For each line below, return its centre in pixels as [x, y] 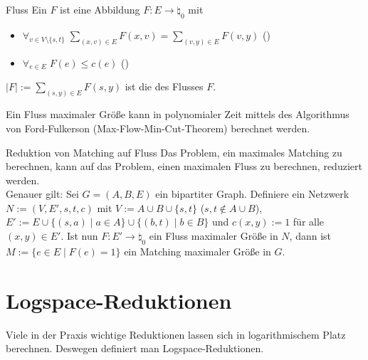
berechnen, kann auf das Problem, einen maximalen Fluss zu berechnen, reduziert [184, 166]
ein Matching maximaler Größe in [198, 251]
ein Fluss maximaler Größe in [214, 236]
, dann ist [310, 236]
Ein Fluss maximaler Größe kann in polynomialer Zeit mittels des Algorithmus [178, 114]
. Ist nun [79, 236]
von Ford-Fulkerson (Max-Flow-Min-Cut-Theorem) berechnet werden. [158, 128]
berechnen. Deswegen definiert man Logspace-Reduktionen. [135, 348]
